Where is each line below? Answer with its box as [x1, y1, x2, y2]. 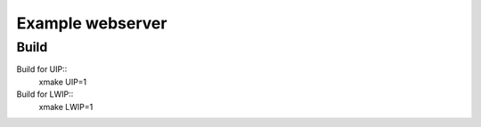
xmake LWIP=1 [38, 101, 94, 112]
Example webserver [16, 13, 167, 33]
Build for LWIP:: [16, 89, 74, 99]
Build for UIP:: [16, 64, 68, 75]
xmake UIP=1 [38, 76, 87, 87]
